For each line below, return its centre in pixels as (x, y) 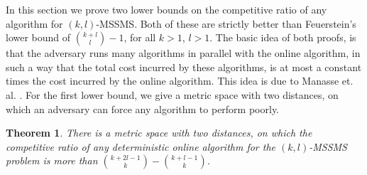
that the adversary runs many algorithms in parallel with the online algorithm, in (183, 53)
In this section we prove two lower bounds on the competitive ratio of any (166, 9)
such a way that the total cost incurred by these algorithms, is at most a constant (184, 67)
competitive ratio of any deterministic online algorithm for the (141, 146)
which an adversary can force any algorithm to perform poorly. (142, 108)
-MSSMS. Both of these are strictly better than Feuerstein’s (226, 23)
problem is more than (52, 160)
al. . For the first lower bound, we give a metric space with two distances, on (172, 94)
